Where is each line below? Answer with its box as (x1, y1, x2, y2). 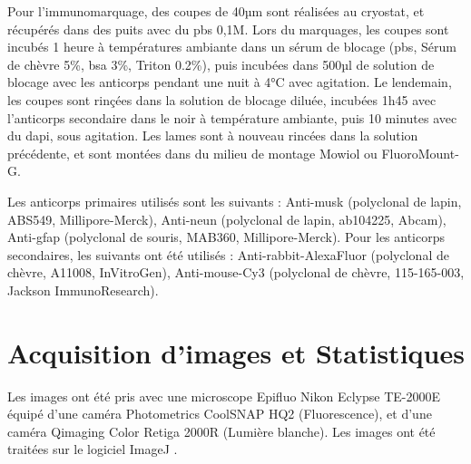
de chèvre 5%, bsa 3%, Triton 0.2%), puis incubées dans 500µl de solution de (7, 54, 435, 73)
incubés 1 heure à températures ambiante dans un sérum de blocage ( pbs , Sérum (7, 37, 456, 56)
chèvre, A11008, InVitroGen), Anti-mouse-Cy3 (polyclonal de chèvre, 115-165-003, (7, 263, 465, 282)
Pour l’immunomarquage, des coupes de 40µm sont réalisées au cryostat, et (7, 2, 425, 20)
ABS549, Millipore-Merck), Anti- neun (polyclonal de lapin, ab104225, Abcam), (7, 209, 446, 228)
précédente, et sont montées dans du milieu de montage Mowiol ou (7, 143, 378, 162)
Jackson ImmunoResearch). (7, 280, 159, 299)
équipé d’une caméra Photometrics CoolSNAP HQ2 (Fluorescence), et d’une (7, 404, 432, 423)
